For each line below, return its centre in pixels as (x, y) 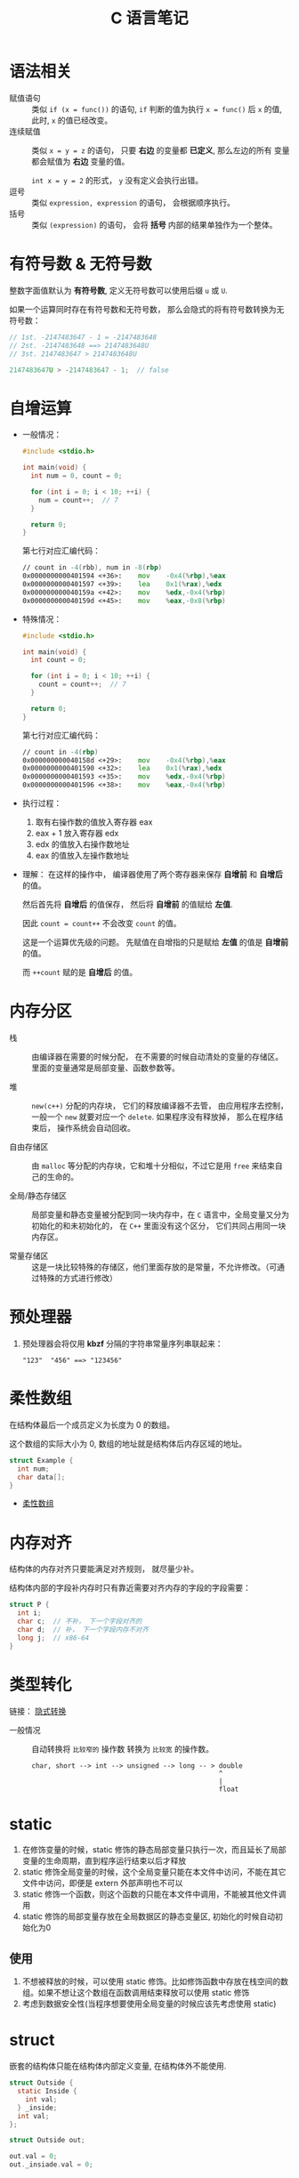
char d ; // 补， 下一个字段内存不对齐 (83, 1629)
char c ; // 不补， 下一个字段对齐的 (80, 1621)
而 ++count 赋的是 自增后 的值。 (80, 972)
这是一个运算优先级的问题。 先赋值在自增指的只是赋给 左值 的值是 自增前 (155, 942)
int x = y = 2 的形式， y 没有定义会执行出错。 (117, 180)
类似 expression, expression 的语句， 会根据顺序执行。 (133, 202)
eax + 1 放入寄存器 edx (77, 834)
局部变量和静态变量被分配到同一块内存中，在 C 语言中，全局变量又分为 (161, 1214)
